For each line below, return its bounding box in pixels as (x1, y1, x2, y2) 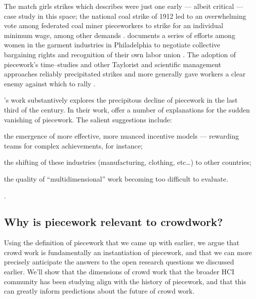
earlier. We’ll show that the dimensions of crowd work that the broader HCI (4, 266, 234, 277)
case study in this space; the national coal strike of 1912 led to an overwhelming (4, 10, 247, 21)
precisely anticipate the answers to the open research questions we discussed (4, 257, 234, 267)
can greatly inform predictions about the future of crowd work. (4, 286, 195, 296)
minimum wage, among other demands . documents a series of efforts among (4, 30, 235, 40)
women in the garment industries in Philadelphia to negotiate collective (4, 39, 220, 50)
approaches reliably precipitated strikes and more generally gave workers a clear (4, 69, 246, 79)
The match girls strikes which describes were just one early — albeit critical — (4, 1, 244, 11)
